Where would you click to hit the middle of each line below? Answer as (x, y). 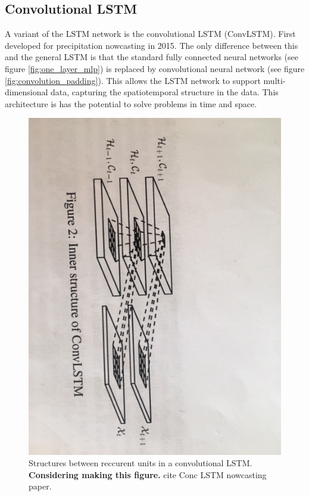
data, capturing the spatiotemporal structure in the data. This (165, 92)
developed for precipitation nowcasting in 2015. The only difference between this (152, 45)
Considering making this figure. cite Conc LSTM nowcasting (148, 474)
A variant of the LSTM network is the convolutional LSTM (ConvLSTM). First (150, 34)
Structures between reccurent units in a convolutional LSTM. (141, 463)
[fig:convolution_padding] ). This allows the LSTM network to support (133, 80)
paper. (40, 486)
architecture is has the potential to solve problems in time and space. (131, 103)
